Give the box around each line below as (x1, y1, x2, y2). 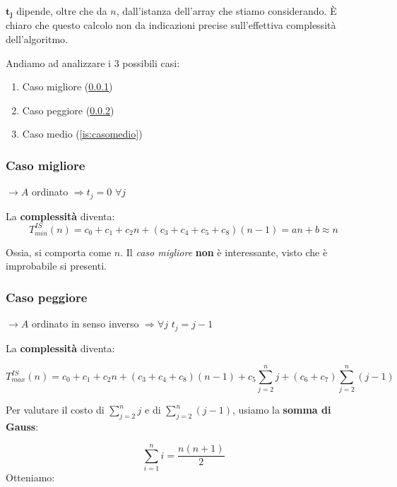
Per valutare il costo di (6, 402, 105, 417)
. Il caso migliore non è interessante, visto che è (120, 244, 328, 259)
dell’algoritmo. (6, 32, 68, 47)
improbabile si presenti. (6, 258, 107, 273)
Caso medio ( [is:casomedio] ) (22, 126, 143, 141)
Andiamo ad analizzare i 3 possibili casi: (6, 55, 180, 70)
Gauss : (6, 419, 39, 434)
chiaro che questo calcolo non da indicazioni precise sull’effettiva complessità (6, 18, 336, 32)
